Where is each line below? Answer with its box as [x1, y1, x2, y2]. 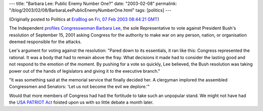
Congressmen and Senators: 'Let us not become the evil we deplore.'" [9, 84, 150, 90]
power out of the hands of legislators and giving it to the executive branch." [9, 68, 160, 74]
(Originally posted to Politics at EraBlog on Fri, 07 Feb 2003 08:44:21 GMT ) [9, 16, 159, 22]
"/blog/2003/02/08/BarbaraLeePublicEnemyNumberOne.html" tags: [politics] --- [9, 7, 171, 13]
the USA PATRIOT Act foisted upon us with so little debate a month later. [9, 99, 154, 105]
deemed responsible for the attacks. [9, 39, 82, 45]
